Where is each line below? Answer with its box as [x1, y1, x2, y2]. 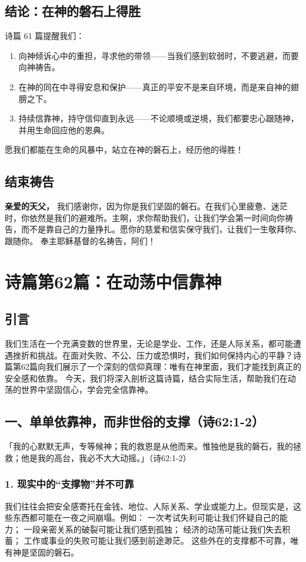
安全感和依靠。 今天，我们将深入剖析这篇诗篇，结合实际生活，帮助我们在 [5, 372, 288, 384]
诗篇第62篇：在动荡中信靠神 [5, 269, 222, 293]
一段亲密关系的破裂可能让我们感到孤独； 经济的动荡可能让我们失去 [24, 522, 282, 535]
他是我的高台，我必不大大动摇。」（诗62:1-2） [21, 451, 191, 464]
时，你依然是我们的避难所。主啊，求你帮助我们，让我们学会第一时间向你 [5, 211, 285, 224]
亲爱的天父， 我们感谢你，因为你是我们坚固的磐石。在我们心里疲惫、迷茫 [5, 200, 288, 212]
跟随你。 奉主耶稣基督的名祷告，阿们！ [5, 234, 156, 247]
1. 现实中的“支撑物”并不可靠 [5, 476, 134, 491]
